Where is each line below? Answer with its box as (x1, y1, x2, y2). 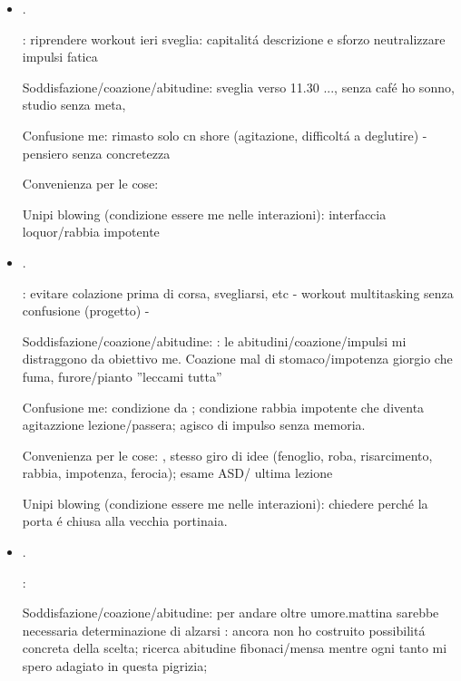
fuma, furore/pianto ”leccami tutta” (22, 366, 222, 385)
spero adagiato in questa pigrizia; (22, 657, 208, 676)
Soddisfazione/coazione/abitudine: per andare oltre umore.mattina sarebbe (22, 603, 439, 622)
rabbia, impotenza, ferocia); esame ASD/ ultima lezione (22, 463, 333, 482)
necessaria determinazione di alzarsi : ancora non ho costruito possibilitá (22, 620, 426, 639)
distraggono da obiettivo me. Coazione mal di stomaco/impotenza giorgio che (22, 349, 453, 368)
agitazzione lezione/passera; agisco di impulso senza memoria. (22, 415, 366, 434)
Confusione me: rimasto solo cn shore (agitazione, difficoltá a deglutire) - (22, 125, 427, 144)
